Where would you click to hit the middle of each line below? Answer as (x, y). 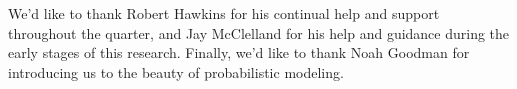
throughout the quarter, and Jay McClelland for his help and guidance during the (259, 32)
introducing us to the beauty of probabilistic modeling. (176, 71)
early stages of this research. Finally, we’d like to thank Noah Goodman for (239, 52)
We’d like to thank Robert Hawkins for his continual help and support (224, 13)
